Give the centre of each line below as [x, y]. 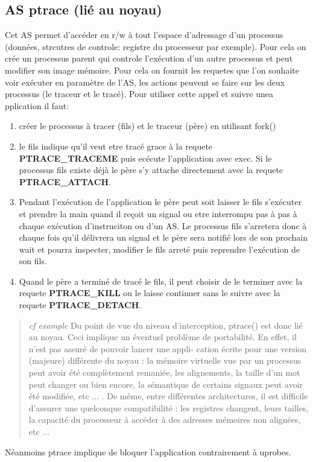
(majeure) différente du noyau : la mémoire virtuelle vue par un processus [165, 360]
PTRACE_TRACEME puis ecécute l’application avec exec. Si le [145, 158]
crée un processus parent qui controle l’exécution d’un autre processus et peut [149, 58]
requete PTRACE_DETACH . [80, 305]
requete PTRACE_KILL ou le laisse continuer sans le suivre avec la [150, 293]
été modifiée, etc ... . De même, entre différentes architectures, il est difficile [168, 396]
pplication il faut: [37, 105]
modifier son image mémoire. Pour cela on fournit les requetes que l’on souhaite [152, 70]
